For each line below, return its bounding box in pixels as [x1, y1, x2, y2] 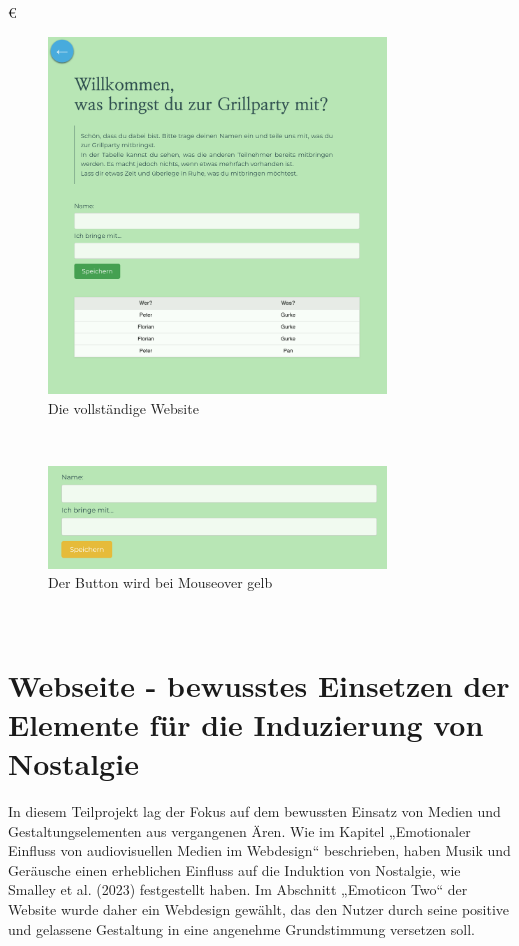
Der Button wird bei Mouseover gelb [48, 572, 273, 593]
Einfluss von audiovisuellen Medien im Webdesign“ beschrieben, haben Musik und [8, 840, 511, 861]
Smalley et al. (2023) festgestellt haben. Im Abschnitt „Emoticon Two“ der [8, 879, 468, 900]
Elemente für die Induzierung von [8, 703, 484, 744]
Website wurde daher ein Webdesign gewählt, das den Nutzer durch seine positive [8, 899, 510, 920]
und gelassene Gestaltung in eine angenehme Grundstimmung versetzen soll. [8, 918, 475, 939]
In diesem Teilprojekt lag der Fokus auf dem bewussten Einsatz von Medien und [8, 801, 501, 822]
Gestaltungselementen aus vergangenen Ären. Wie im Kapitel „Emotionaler [8, 820, 471, 841]
